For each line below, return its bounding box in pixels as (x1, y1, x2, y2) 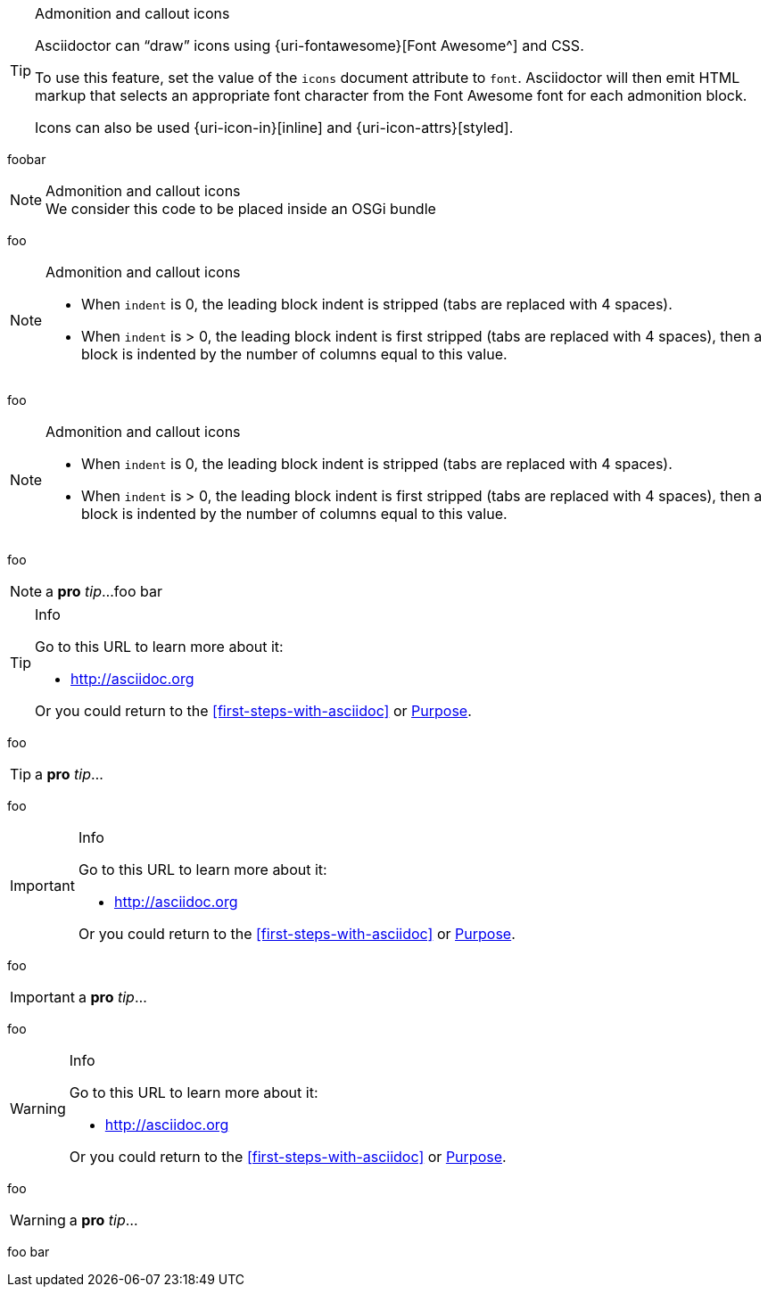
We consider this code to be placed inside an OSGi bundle (45, 200, 436, 218)
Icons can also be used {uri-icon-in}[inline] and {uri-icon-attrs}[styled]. (35, 119, 514, 136)
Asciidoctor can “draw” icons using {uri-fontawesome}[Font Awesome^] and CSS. (35, 37, 584, 54)
